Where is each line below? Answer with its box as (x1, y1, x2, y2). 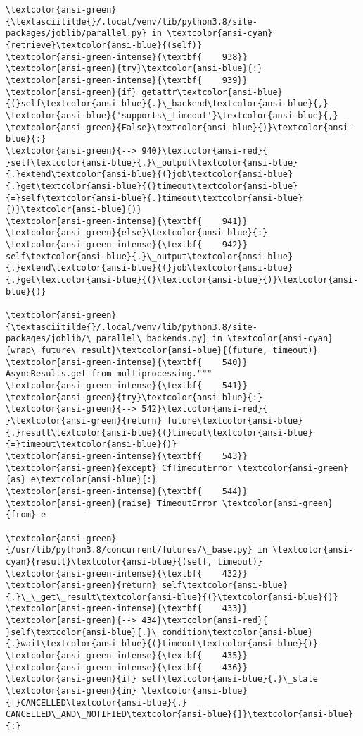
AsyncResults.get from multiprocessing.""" (6, 369, 212, 379)
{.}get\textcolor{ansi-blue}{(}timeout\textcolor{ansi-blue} (6, 180, 298, 191)
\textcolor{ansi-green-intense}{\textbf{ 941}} (6, 216, 248, 226)
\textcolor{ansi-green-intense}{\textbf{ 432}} (6, 568, 248, 579)
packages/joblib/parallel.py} (6, 28, 147, 39)
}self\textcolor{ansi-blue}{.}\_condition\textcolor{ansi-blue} (6, 627, 313, 637)
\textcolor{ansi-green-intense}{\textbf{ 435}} (6, 651, 248, 661)
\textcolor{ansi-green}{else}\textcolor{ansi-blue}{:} (6, 228, 268, 238)
